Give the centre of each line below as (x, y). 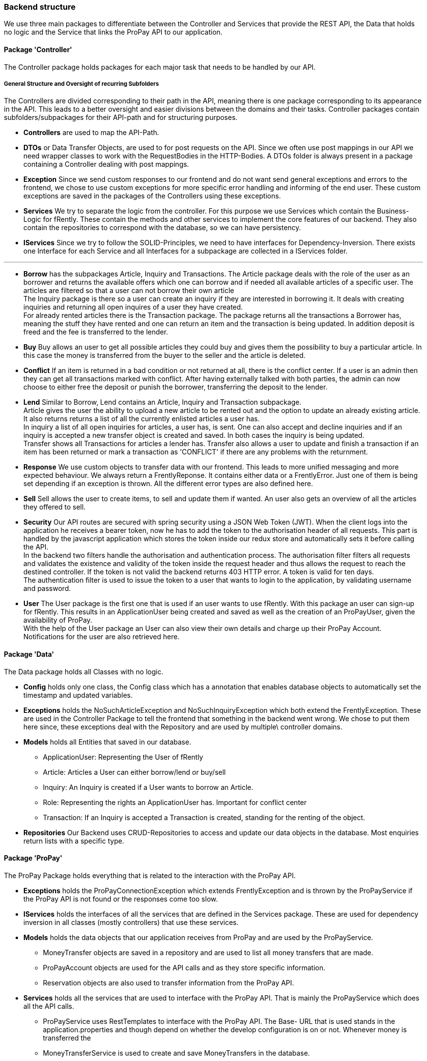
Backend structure (40, 7)
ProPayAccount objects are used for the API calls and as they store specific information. (184, 967)
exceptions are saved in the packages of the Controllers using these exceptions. (152, 196)
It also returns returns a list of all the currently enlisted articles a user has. (142, 419)
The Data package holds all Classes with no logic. (84, 671)
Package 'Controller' (38, 49)
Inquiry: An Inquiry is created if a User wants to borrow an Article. (148, 787)
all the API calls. (49, 1006)
